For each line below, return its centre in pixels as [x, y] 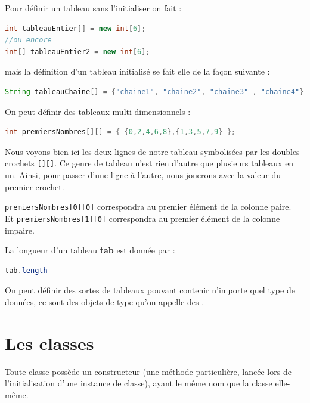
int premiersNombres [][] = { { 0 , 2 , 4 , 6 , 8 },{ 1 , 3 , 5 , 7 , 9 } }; [120, 132]
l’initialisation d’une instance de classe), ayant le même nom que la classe [139, 383]
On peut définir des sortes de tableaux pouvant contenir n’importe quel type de [150, 290]
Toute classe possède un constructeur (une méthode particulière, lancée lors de [148, 371]
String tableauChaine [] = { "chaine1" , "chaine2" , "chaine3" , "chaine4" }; [156, 92]
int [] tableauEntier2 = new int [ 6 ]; [77, 52]
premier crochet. [35, 186]
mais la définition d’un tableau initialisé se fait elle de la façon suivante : [137, 71]
